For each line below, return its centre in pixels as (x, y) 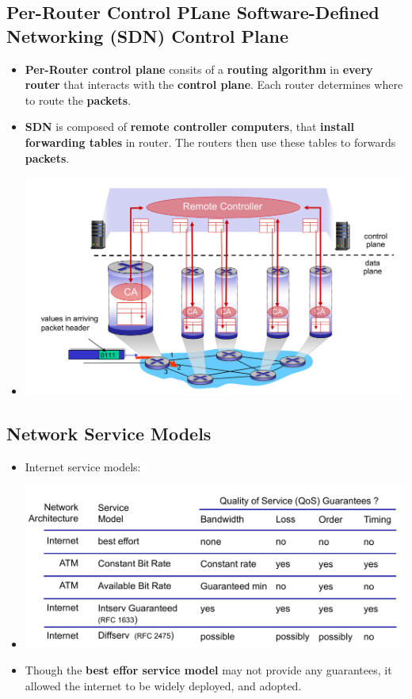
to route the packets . (78, 100)
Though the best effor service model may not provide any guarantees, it (208, 670)
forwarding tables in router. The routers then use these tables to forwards (210, 142)
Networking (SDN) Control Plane (147, 35)
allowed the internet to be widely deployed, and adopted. (163, 685)
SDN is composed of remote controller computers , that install (189, 127)
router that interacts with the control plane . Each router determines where (214, 84)
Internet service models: (83, 467)
